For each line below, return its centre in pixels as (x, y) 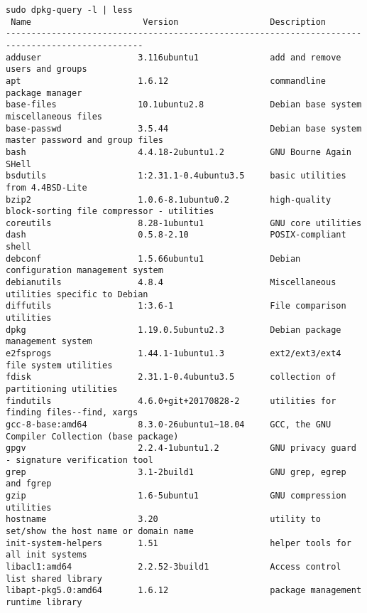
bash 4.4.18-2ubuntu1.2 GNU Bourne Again (179, 152)
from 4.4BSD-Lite (46, 187)
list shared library (54, 579)
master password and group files (84, 140)
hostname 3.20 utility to (163, 519)
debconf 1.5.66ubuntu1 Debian (153, 258)
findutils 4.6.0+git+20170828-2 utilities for (171, 401)
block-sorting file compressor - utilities (110, 212)
